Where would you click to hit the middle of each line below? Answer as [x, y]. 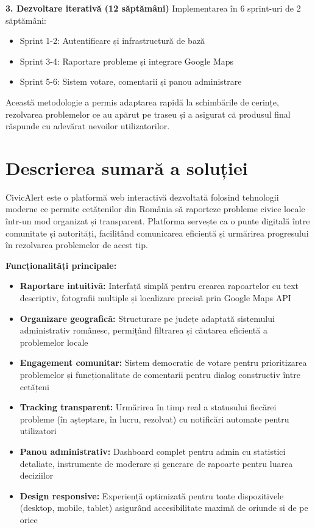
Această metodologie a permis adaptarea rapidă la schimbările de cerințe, [142, 102]
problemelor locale [54, 342]
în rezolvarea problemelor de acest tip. [77, 245]
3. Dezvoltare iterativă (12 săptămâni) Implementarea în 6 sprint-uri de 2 [153, 8]
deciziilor [37, 475]
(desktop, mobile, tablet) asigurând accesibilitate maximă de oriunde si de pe [164, 508]
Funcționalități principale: [61, 265]
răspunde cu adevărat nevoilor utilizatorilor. [88, 126]
